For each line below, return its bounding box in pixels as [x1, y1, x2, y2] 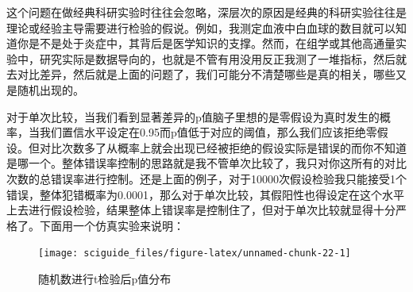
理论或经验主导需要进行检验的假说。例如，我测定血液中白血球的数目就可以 [6, 19, 396, 36]
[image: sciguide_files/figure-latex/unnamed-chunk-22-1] [38, 248, 351, 259]
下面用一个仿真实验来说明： [39, 217, 184, 233]
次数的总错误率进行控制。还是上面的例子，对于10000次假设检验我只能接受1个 [6, 170, 407, 186]
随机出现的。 [17, 81, 84, 98]
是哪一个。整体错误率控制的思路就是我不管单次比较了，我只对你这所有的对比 [6, 155, 407, 171]
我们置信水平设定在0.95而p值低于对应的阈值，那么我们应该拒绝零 [39, 124, 377, 140]
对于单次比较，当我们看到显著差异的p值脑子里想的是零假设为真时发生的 [6, 108, 380, 125]
